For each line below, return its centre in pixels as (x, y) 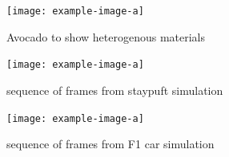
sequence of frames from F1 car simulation (110, 144)
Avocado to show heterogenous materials (106, 36)
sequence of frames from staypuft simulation (115, 90)
